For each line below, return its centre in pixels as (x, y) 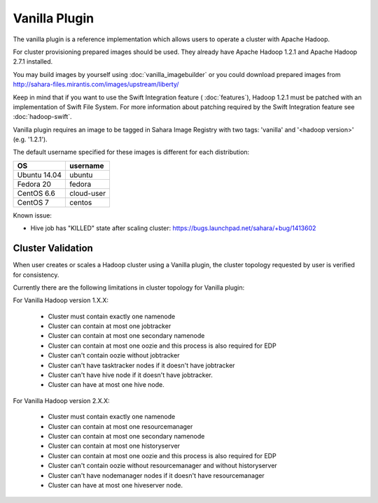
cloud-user (87, 193)
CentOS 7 (33, 202)
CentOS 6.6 (36, 193)
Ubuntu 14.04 (40, 175)
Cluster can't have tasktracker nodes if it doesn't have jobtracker (141, 365)
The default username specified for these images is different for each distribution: (131, 152)
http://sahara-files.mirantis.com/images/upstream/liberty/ (96, 85)
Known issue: (33, 215)
